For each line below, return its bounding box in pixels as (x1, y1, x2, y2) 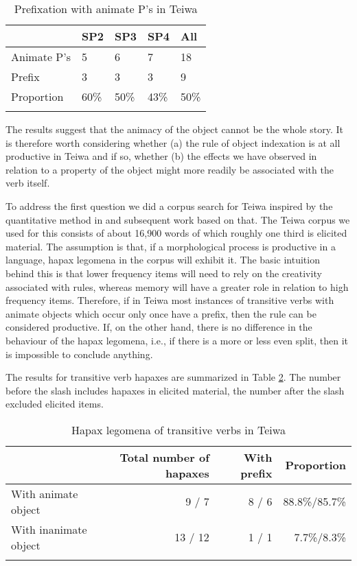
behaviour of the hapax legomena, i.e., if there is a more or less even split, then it (5, 333, 348, 347)
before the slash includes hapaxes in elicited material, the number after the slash (5, 383, 345, 397)
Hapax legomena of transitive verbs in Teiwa (71, 421, 286, 438)
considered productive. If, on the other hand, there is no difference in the (5, 320, 312, 334)
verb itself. (5, 176, 50, 190)
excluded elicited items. (5, 397, 104, 411)
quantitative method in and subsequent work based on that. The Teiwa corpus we (5, 212, 350, 226)
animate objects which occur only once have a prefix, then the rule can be (5, 306, 316, 320)
